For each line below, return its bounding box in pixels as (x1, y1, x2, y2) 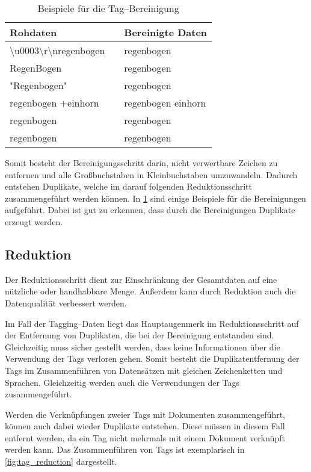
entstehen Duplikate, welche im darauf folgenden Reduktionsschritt (5, 180, 252, 193)
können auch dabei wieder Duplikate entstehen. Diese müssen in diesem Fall (5, 420, 285, 432)
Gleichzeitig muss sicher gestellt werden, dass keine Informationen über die (5, 340, 280, 353)
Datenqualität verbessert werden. (5, 296, 127, 309)
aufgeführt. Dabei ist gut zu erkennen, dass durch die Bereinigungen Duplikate (5, 203, 295, 216)
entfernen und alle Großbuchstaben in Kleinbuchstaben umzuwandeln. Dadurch (5, 168, 298, 181)
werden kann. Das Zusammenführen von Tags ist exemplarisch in (5, 443, 245, 456)
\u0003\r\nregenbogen (10, 43, 105, 57)
